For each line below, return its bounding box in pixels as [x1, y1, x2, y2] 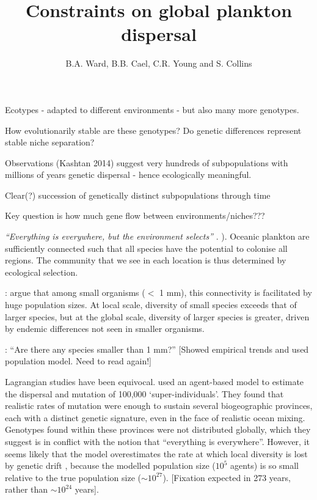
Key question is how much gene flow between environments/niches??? [5, 209, 265, 222]
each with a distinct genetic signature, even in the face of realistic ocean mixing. [5, 411, 305, 424]
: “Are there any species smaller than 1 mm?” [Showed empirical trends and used [5, 342, 309, 355]
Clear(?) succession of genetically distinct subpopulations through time [5, 188, 271, 201]
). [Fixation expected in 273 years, [162, 471, 291, 483]
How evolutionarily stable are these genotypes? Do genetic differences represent [5, 123, 302, 136]
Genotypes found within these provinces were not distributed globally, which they [5, 423, 311, 436]
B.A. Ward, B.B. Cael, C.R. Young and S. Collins [65, 57, 252, 70]
